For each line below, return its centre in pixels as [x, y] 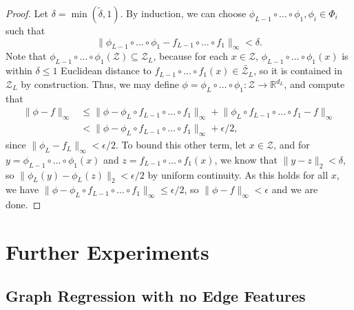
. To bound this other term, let [181, 145]
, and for [292, 145]
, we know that [246, 159]
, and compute [314, 84]
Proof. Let [27, 13]
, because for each [191, 56]
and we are [295, 189]
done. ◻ [23, 204]
